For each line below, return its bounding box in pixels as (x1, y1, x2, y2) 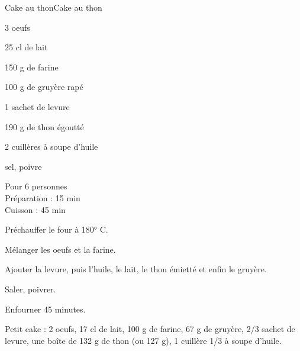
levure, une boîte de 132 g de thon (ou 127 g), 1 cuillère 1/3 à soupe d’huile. (5, 334, 282, 346)
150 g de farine (5, 60, 59, 73)
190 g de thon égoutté (5, 120, 84, 133)
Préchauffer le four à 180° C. (5, 223, 108, 236)
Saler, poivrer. (5, 282, 56, 295)
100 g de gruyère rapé (5, 80, 83, 93)
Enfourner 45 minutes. (5, 302, 86, 315)
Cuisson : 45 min (5, 203, 66, 215)
